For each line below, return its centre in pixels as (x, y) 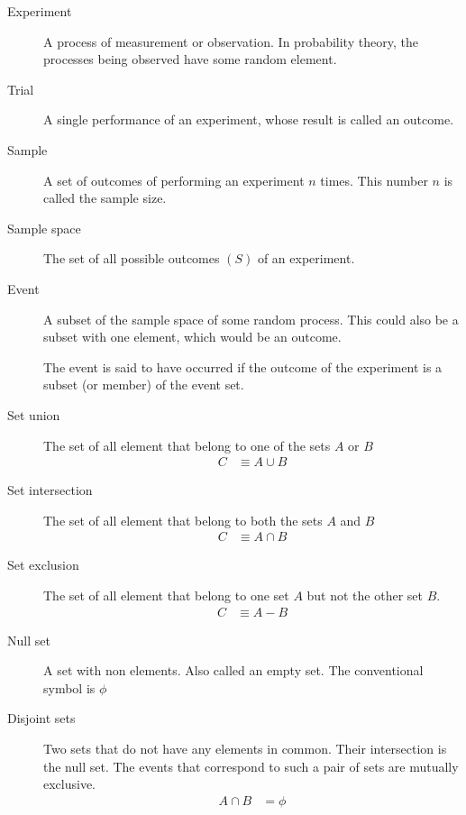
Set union (34, 414)
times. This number (374, 180)
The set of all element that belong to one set (166, 595)
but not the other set (365, 595)
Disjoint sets (41, 718)
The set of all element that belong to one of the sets (187, 445)
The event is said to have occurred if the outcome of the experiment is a (243, 366)
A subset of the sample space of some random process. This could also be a (251, 319)
